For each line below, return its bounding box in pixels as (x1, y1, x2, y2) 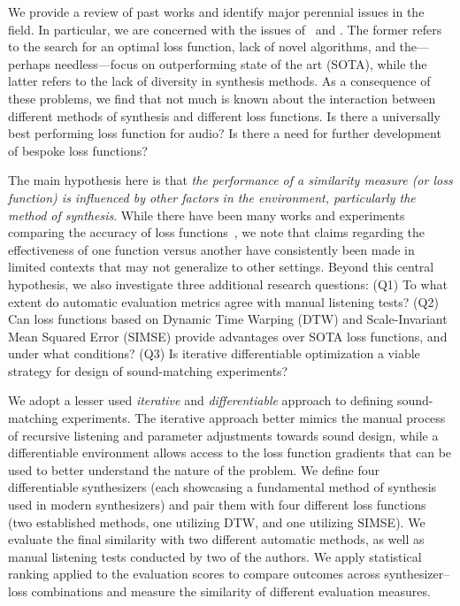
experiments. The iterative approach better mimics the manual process (62, 409, 446, 427)
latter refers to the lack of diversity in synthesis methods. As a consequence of (8, 72, 431, 90)
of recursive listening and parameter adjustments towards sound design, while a (8, 426, 439, 444)
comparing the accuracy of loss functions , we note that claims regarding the (8, 223, 425, 242)
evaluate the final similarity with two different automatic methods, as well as (8, 530, 425, 548)
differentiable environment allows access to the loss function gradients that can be (8, 443, 452, 462)
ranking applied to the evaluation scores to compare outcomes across (8, 564, 380, 583)
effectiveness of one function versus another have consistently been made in (8, 240, 415, 258)
